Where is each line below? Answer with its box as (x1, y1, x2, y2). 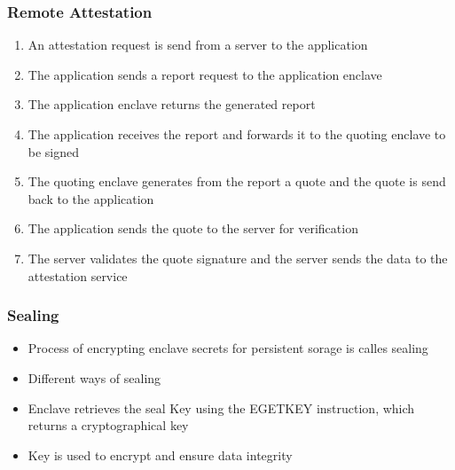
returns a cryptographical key (27, 416, 189, 435)
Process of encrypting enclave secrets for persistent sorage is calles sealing (27, 339, 428, 357)
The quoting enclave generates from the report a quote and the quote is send (27, 172, 446, 191)
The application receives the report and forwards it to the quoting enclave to (27, 125, 446, 143)
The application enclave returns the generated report (27, 95, 316, 114)
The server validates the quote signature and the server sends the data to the (27, 248, 448, 267)
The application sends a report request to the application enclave (27, 65, 382, 83)
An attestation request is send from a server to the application (27, 35, 368, 54)
